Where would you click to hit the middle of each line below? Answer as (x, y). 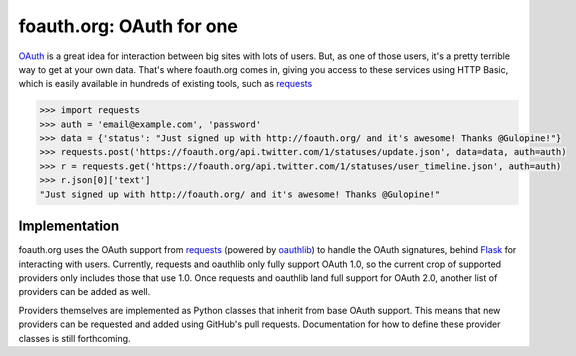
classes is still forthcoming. (74, 338)
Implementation (69, 226)
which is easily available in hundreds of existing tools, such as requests (165, 84)
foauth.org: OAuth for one (128, 26)
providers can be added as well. (84, 292)
